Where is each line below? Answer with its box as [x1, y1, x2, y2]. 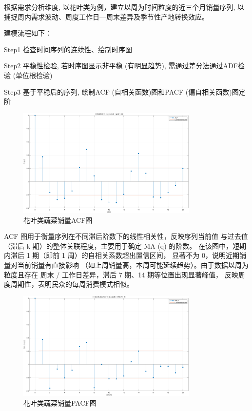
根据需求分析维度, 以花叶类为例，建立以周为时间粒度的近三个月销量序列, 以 [4, 2, 245, 12]
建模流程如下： [4, 28, 52, 38]
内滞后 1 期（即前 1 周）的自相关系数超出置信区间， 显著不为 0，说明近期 [4, 250, 239, 260]
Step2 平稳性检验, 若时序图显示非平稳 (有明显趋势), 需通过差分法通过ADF [4, 60, 238, 71]
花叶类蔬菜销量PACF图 [23, 397, 97, 408]
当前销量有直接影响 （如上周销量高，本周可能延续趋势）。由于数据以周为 [17, 260, 249, 270]
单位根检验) [16, 70, 53, 80]
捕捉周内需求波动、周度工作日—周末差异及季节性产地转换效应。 [4, 11, 209, 21]
